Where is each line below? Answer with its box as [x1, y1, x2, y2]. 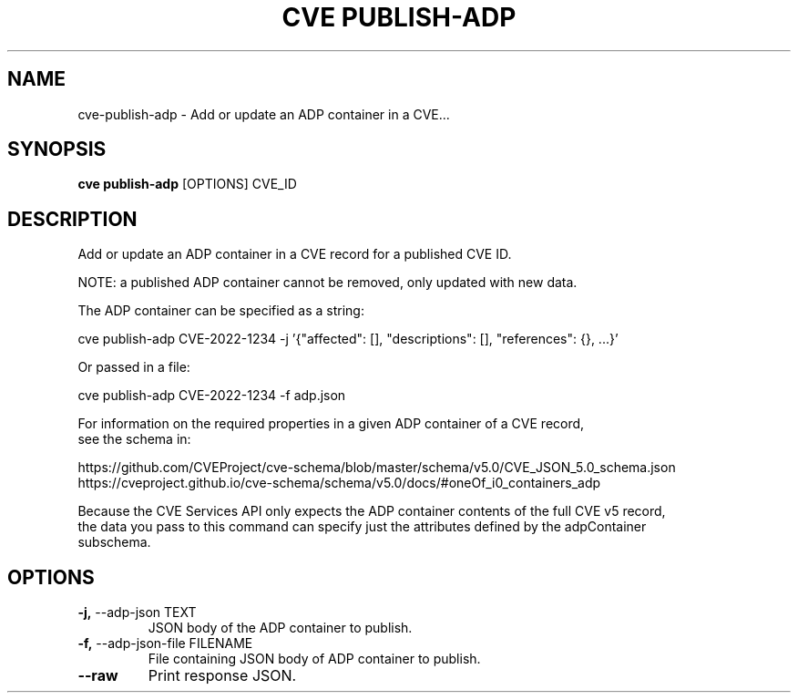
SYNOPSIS [7, 138, 107, 161]
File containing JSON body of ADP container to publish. [148, 651, 481, 667]
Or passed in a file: [77, 359, 190, 376]
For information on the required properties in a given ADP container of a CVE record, [77, 416, 585, 432]
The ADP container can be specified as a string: [77, 303, 364, 319]
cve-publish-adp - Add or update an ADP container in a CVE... [77, 106, 450, 122]
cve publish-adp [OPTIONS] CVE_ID [77, 176, 297, 192]
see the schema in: [77, 431, 191, 448]
